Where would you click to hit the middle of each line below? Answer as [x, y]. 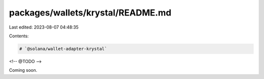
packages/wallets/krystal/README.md [90, 13]
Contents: [19, 36]
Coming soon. [23, 70]
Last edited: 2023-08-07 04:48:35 [44, 27]
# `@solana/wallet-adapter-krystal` [63, 49]
